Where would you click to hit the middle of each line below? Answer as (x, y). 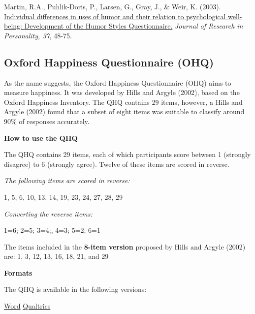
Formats (18, 272)
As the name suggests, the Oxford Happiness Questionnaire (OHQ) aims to (118, 82)
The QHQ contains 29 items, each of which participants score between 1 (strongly (127, 154)
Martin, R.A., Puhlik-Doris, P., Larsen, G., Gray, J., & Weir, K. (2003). (112, 6)
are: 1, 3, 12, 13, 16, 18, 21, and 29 (56, 256)
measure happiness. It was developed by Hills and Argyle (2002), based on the (122, 92)
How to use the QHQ (41, 138)
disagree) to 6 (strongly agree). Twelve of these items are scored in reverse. (117, 164)
